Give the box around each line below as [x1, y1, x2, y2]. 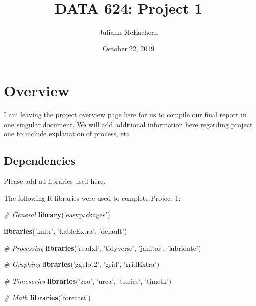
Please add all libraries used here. [4, 176, 106, 186]
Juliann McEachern [99, 27, 158, 37]
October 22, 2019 [102, 43, 155, 53]
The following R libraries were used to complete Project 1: [4, 192, 181, 203]
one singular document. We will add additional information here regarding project [4, 119, 253, 129]
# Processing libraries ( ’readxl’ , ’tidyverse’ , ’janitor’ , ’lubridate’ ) [4, 242, 201, 253]
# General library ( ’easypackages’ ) [4, 209, 110, 219]
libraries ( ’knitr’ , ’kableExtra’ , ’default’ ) [4, 226, 127, 236]
